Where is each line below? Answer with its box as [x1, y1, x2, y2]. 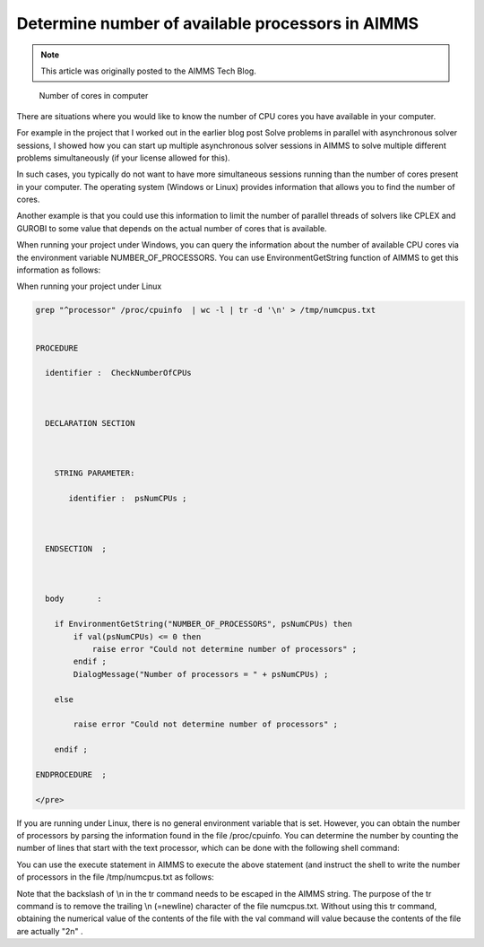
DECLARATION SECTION [45, 418, 135, 428]
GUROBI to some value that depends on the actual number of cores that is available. [16, 222, 327, 233]
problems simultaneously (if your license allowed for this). [16, 152, 230, 163]
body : [45, 594, 102, 604]
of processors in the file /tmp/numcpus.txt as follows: [16, 872, 214, 882]
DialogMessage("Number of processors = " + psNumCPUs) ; [73, 669, 329, 679]
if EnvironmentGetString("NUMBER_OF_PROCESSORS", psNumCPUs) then [54, 619, 353, 630]
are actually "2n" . [16, 925, 84, 936]
